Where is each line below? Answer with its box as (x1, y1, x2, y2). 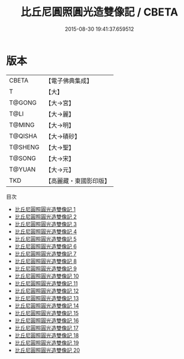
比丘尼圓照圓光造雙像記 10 (14, 272, 79, 279)
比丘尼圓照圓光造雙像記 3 (14, 220, 77, 227)
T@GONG (9, 99, 37, 107)
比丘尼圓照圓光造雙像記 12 (14, 287, 79, 294)
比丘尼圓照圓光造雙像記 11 (14, 279, 78, 287)
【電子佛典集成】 (45, 77, 93, 85)
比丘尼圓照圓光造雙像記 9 (14, 265, 77, 272)
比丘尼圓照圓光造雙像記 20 (14, 347, 80, 354)
